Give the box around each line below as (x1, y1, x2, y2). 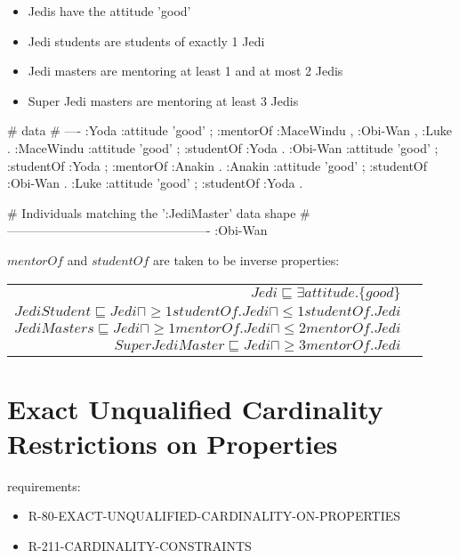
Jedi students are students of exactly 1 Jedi (28, 31, 265, 50)
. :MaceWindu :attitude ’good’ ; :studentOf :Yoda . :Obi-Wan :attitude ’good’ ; (7, 138, 439, 157)
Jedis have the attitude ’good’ (28, 2, 191, 20)
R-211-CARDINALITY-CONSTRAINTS (28, 537, 252, 555)
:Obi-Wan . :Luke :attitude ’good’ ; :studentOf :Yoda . (7, 174, 303, 192)
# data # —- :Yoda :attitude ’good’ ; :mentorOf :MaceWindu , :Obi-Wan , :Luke (7, 121, 453, 140)
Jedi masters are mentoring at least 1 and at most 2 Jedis (28, 61, 343, 80)
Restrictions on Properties (7, 425, 338, 461)
